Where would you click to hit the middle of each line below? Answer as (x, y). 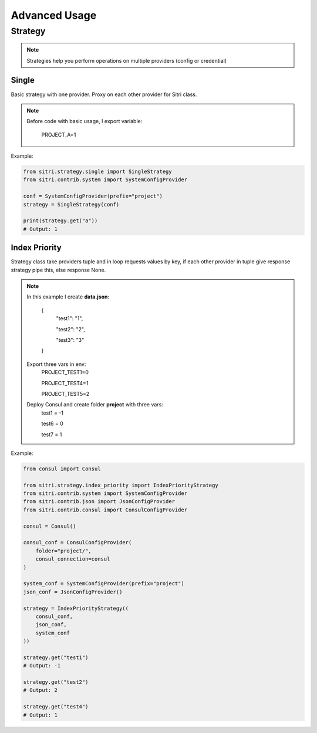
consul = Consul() (50, 526)
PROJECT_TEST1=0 (65, 372)
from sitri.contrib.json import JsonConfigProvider (99, 502)
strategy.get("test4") (56, 707)
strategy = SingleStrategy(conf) (71, 204)
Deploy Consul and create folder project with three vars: (95, 405)
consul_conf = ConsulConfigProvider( (77, 543)
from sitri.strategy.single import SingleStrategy (98, 172)
